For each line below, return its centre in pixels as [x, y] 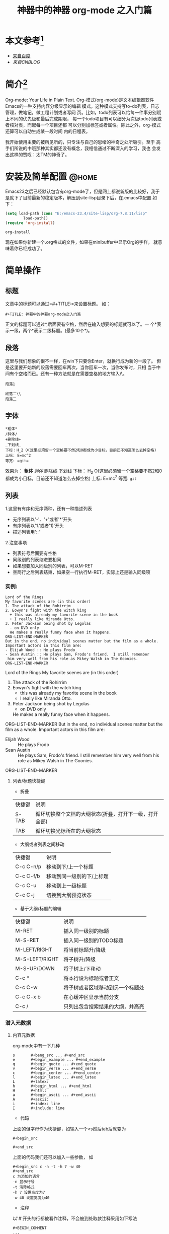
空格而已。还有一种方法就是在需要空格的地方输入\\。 [73, 374]
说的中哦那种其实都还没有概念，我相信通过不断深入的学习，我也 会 [87, 148]
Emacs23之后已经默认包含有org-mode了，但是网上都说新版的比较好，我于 [82, 191]
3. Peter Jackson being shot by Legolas [48, 624]
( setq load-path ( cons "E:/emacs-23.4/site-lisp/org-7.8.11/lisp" [76, 214]
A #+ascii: [31, 1099]
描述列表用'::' [26, 532]
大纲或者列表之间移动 [42, 844]
